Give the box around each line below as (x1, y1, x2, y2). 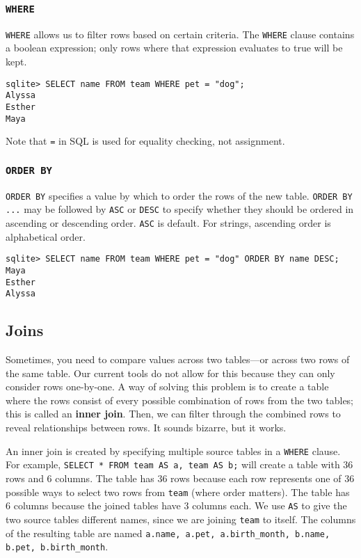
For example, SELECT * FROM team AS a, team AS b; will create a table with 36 (6, 457, 353, 472)
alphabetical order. (6, 229, 86, 244)
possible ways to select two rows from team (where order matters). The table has (6, 484, 350, 499)
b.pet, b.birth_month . (6, 539, 109, 554)
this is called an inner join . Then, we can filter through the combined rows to (6, 406, 341, 421)
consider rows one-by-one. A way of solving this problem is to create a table (6, 379, 329, 394)
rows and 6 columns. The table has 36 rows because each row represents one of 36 (6, 470, 355, 485)
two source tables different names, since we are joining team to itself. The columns (6, 511, 356, 526)
